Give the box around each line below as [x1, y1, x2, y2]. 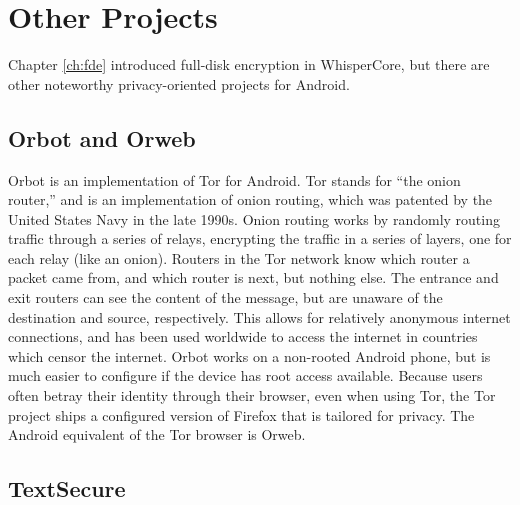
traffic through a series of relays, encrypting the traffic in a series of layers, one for [8, 228, 512, 249]
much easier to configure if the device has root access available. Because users [8, 365, 483, 386]
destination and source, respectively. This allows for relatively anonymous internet [8, 306, 511, 327]
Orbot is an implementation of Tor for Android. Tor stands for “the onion [8, 169, 461, 190]
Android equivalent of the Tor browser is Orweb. [8, 424, 306, 445]
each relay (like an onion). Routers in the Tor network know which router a [8, 247, 470, 268]
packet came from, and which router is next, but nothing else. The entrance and [8, 267, 499, 288]
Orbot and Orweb [8, 122, 196, 153]
